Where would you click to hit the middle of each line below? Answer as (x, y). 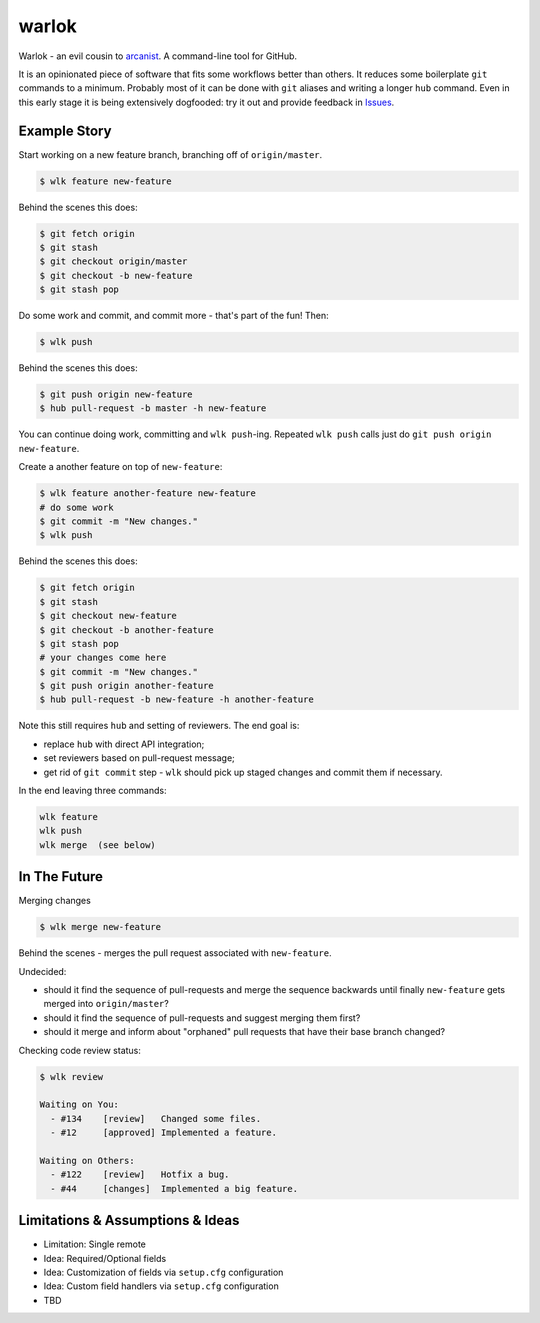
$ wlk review (71, 1076)
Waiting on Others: (87, 1160)
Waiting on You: (79, 1104)
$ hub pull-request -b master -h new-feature (153, 408)
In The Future (61, 876)
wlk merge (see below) (98, 844)
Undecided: (42, 971)
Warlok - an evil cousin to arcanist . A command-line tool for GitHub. (158, 56)
